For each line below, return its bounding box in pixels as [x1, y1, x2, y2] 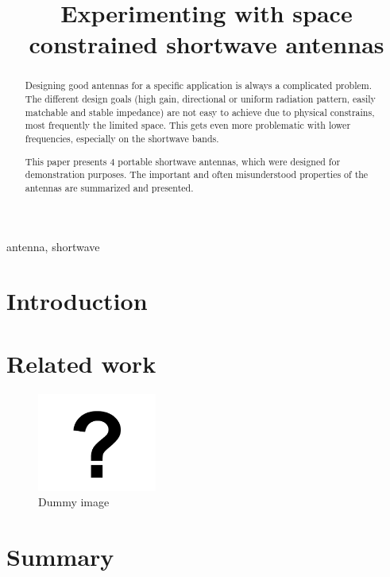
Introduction [6, 285, 148, 317]
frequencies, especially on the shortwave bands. [25, 131, 219, 145]
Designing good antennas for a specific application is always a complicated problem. [25, 79, 373, 92]
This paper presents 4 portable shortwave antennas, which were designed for [25, 154, 341, 168]
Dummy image [38, 494, 110, 510]
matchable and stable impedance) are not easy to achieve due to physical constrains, [25, 105, 375, 118]
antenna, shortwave [6, 238, 100, 254]
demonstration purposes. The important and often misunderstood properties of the [25, 168, 369, 181]
